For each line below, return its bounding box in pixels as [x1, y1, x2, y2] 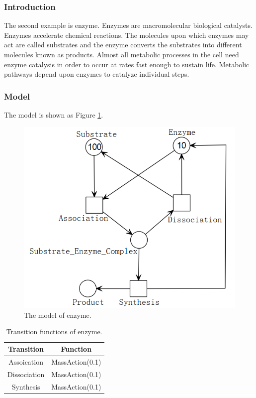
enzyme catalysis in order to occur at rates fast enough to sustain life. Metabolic [4, 59, 250, 69]
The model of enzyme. [24, 309, 91, 320]
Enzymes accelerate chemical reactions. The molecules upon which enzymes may [4, 29, 249, 40]
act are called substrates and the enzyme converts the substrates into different [4, 39, 242, 50]
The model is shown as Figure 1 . [4, 110, 103, 120]
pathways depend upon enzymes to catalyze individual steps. [4, 69, 189, 79]
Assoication [8, 356, 43, 367]
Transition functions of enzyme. [6, 326, 102, 337]
